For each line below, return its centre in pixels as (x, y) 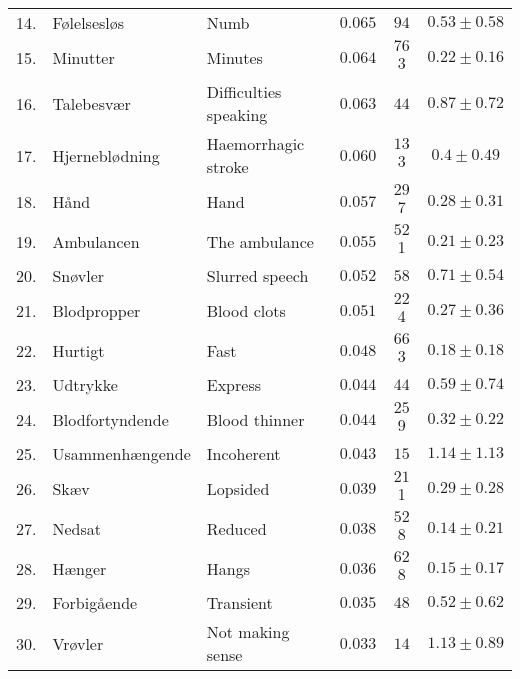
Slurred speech (257, 275)
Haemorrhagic (255, 143)
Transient (239, 602)
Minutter (83, 57)
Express (233, 384)
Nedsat (76, 528)
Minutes (234, 57)
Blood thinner (255, 419)
